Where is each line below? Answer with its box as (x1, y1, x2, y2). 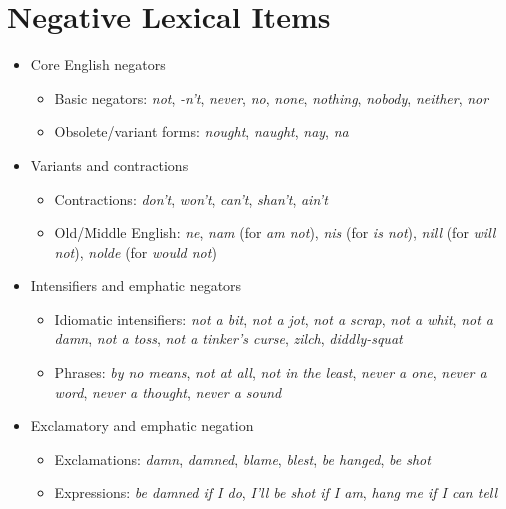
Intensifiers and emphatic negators (30, 275, 242, 296)
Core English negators (30, 54, 166, 75)
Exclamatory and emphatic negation (30, 415, 254, 436)
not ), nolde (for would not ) (54, 241, 217, 262)
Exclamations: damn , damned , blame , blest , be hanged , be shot (54, 448, 431, 469)
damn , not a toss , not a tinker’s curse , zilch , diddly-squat (54, 328, 403, 349)
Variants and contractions (30, 154, 189, 175)
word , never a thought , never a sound (54, 381, 282, 402)
